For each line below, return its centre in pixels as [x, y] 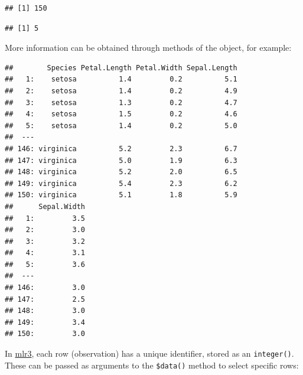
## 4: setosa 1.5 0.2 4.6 [121, 114]
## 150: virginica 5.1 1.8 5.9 [121, 195]
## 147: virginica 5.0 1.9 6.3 [121, 160]
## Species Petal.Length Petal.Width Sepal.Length [121, 68]
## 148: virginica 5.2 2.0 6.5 [121, 172]
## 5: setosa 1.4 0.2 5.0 [121, 125]
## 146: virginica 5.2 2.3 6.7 [121, 149]
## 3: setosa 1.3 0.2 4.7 [121, 102]
